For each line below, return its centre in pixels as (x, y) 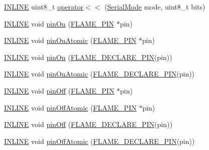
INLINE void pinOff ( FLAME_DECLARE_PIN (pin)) (88, 124)
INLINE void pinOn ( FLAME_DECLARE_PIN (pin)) (88, 57)
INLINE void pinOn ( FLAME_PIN (59, 23)
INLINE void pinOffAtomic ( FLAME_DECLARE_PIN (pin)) (99, 141)
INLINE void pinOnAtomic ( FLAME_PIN (70, 40)
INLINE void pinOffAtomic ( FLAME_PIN (70, 107)
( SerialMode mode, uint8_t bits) (155, 6)
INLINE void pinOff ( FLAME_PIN (59, 90)
